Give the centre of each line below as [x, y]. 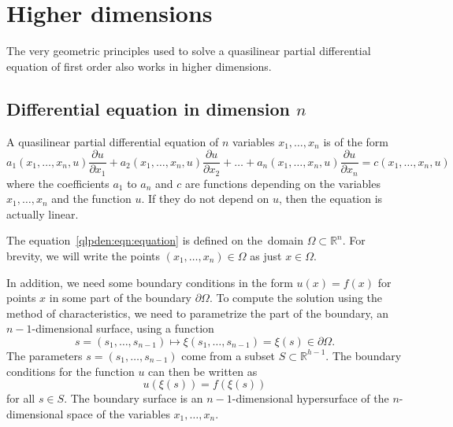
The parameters [45, 355]
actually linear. [43, 213]
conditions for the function [71, 371]
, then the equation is [330, 199]
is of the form [356, 141]
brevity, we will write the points [83, 256]
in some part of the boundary [121, 298]
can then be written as [203, 371]
